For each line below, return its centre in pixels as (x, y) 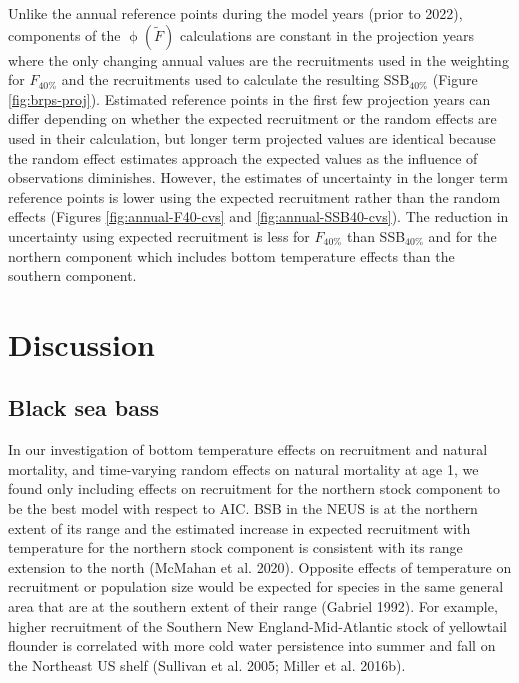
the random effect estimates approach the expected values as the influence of (243, 157)
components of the (64, 34)
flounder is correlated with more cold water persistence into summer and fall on (252, 645)
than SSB (376, 235)
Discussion (81, 343)
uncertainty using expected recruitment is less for (159, 235)
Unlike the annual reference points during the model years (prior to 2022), (235, 13)
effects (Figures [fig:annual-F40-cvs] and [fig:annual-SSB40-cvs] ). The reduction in (258, 216)
